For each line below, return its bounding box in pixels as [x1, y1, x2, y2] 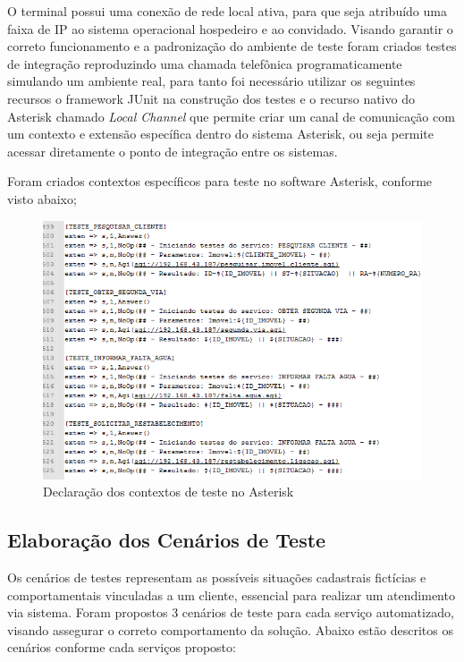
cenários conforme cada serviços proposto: [7, 638, 236, 657]
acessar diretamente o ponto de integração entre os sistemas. [7, 141, 338, 160]
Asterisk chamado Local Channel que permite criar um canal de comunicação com [7, 106, 455, 125]
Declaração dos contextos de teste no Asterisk [43, 482, 294, 501]
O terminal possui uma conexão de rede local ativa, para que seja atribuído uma [7, 2, 447, 20]
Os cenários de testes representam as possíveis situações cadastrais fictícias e [7, 567, 426, 586]
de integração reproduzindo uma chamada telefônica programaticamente [7, 54, 402, 72]
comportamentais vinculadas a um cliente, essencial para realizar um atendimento [7, 585, 455, 604]
